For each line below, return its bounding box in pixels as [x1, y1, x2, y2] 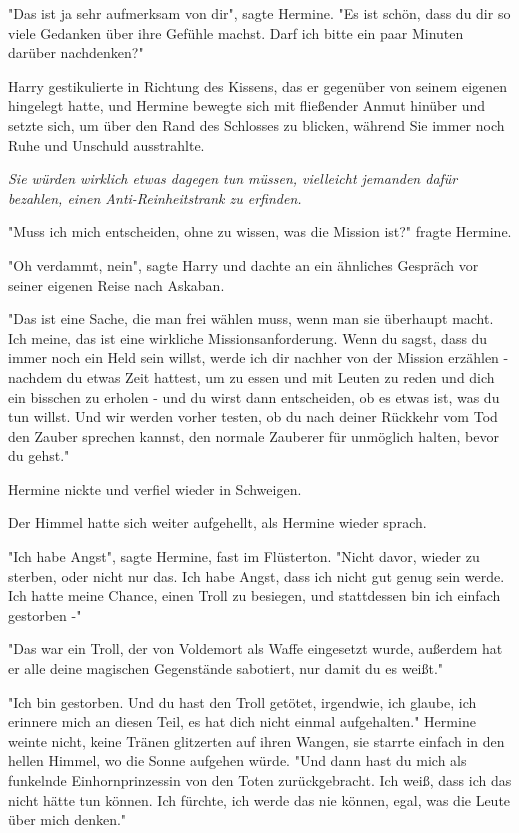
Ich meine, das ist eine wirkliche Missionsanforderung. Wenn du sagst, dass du [8, 327, 488, 348]
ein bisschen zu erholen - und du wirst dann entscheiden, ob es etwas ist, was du [8, 386, 500, 407]
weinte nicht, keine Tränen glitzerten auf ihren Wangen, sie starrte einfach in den [8, 730, 505, 751]
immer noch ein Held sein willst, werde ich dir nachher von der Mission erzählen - [8, 347, 509, 368]
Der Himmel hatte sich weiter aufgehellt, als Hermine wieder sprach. [8, 512, 427, 533]
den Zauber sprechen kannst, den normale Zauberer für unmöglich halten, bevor [8, 425, 499, 446]
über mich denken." [8, 809, 127, 830]
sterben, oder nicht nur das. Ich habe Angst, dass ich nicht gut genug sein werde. [8, 565, 505, 586]
